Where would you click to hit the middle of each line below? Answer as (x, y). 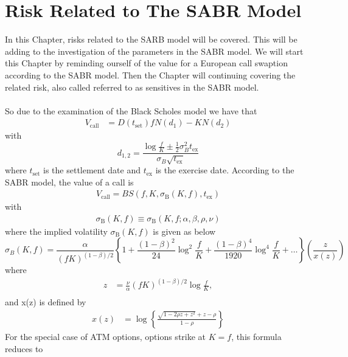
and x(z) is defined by (46, 302)
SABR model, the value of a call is (69, 182)
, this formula (256, 336)
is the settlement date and (92, 170)
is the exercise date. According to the (225, 170)
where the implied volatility (56, 231)
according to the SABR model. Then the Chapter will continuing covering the (150, 75)
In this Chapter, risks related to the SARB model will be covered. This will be (151, 39)
